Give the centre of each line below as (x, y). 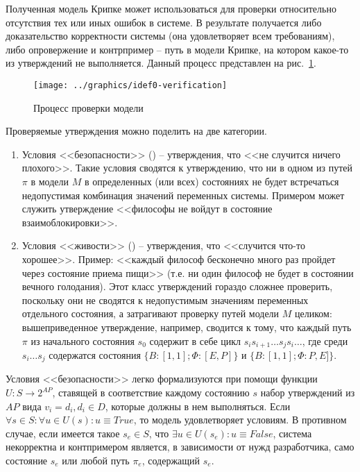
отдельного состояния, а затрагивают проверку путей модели (151, 313)
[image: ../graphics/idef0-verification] (130, 85)
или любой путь (96, 460)
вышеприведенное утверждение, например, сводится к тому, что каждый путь (187, 327)
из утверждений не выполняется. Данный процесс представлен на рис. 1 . (161, 63)
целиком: (314, 313)
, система (292, 433)
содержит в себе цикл (195, 340)
